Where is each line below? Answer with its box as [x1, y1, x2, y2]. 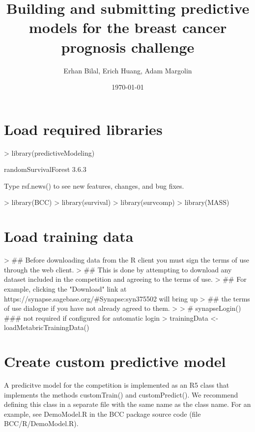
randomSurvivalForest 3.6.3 [4, 164, 86, 174]
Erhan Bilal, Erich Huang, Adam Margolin [63, 65, 192, 75]
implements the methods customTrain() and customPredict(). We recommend [4, 389, 238, 399]
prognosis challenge [61, 36, 195, 57]
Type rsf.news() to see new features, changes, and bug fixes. [4, 180, 184, 191]
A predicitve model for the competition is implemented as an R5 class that [4, 380, 229, 390]
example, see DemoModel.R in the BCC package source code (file [4, 408, 201, 419]
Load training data [4, 226, 134, 246]
